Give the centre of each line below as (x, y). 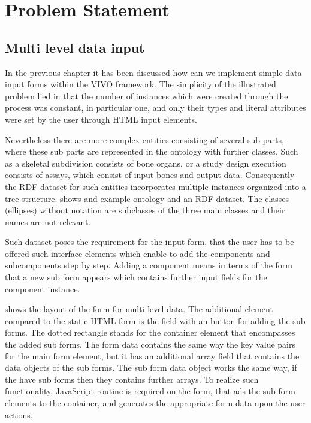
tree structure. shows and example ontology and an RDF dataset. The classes (147, 198)
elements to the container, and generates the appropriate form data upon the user (155, 403)
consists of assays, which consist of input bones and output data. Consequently (150, 175)
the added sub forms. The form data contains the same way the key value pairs (150, 344)
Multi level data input (75, 47)
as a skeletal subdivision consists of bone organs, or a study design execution (146, 163)
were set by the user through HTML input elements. (101, 119)
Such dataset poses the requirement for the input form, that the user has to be (150, 242)
